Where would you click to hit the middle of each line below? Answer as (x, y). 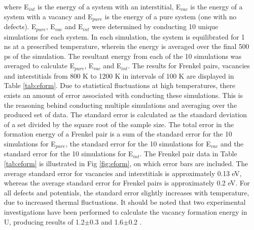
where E (17, 6)
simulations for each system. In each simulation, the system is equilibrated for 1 (125, 36)
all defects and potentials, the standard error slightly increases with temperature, (127, 192)
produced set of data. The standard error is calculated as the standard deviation (126, 115)
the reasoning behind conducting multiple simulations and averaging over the (121, 105)
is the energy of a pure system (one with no (171, 16)
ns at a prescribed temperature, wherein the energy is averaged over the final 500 (127, 46)
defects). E (20, 26)
